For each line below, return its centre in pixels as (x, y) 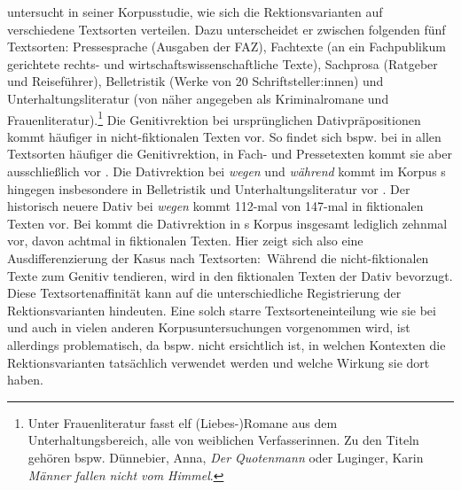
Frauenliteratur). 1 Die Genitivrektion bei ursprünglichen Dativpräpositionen (214, 118)
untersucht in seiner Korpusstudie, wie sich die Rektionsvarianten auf (195, 12)
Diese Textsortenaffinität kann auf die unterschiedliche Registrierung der (204, 293)
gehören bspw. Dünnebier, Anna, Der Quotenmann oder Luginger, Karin (226, 457)
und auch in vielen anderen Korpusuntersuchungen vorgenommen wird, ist (209, 327)
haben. (25, 380)
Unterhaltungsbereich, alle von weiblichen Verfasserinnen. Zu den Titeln (223, 440)
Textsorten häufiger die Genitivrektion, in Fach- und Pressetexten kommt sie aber (230, 154)
